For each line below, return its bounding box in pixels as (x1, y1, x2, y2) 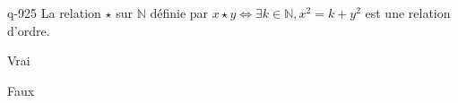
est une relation (365, 4, 451, 21)
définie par (150, 4, 209, 21)
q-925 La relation (7, 4, 101, 21)
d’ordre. (7, 21, 50, 39)
